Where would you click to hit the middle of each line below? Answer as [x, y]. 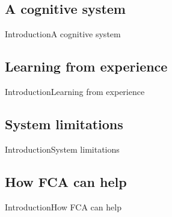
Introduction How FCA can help [63, 206]
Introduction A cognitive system [63, 34]
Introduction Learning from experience [75, 91]
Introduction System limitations [62, 149]
